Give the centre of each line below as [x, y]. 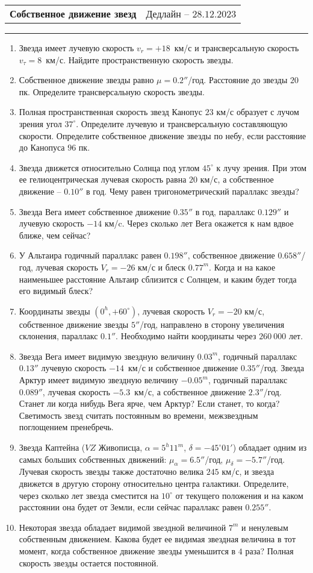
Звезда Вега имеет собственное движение [95, 211]
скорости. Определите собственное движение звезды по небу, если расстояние [163, 135]
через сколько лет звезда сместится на [89, 495]
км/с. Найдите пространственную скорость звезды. [140, 59]
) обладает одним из [270, 447]
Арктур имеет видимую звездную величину [99, 380]
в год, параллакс [225, 211]
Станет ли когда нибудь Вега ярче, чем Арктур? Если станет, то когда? [149, 403]
